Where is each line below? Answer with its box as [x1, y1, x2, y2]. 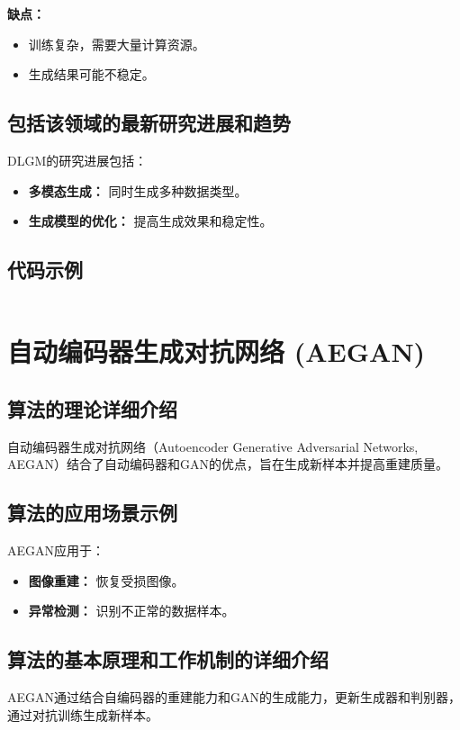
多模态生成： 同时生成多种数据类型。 [28, 181, 248, 200]
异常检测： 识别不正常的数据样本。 [28, 601, 235, 620]
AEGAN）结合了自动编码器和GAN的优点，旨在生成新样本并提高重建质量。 [7, 455, 449, 473]
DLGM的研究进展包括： [7, 150, 148, 169]
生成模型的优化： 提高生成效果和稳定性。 [28, 212, 273, 230]
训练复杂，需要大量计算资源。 [28, 34, 205, 53]
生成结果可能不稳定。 [28, 65, 155, 84]
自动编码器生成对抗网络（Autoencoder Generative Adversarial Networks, [7, 437, 419, 455]
